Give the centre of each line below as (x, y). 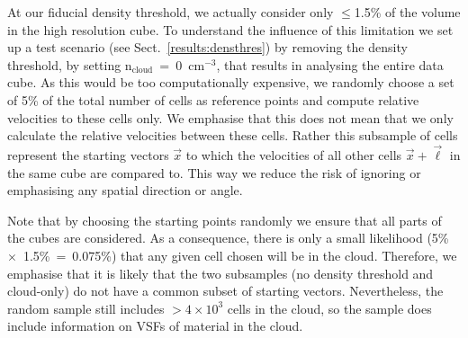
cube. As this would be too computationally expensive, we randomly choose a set (231, 82)
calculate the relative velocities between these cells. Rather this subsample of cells (233, 135)
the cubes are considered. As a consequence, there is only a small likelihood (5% (228, 238)
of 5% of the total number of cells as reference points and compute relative (213, 99)
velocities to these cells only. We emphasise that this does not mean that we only (230, 117)
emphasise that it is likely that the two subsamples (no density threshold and (220, 273)
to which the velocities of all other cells (294, 154)
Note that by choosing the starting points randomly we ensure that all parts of (225, 220)
